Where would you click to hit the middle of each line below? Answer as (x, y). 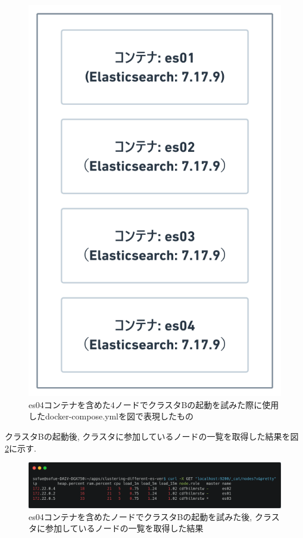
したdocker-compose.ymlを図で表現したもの (111, 416)
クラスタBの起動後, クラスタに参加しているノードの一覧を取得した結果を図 (152, 436)
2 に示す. (21, 448)
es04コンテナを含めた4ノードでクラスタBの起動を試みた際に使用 (154, 404)
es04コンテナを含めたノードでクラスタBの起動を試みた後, (140, 516)
